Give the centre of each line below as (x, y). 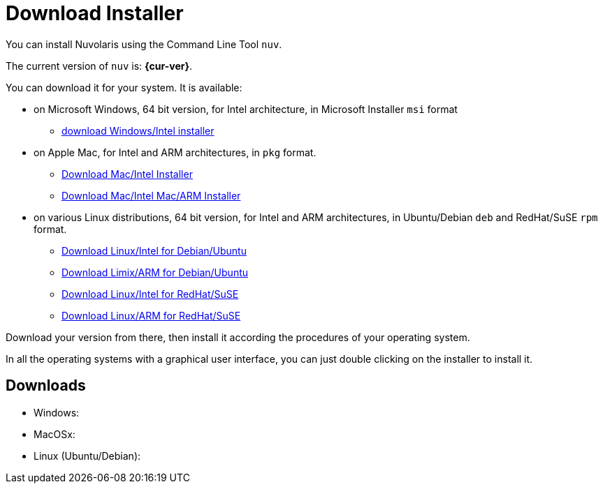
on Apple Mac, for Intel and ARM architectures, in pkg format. (175, 152)
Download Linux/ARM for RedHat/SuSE (151, 315)
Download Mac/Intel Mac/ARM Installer (151, 195)
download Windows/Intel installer (138, 130)
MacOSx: (55, 434)
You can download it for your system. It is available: (124, 87)
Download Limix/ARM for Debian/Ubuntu (155, 272)
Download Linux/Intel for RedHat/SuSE (150, 294)
